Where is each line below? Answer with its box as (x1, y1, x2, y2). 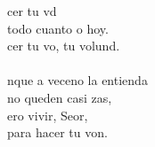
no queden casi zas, (7, 88, 112, 106)
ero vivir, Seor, (7, 105, 88, 124)
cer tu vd (7, 2, 57, 19)
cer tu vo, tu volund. (7, 36, 120, 55)
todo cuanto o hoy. (7, 19, 109, 37)
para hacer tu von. (7, 123, 108, 142)
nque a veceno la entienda (7, 71, 148, 89)
